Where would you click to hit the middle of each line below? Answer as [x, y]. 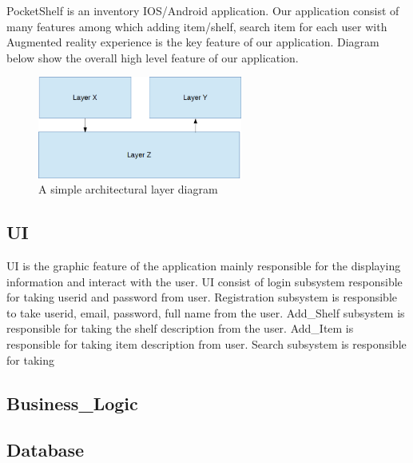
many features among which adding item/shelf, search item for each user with [197, 26]
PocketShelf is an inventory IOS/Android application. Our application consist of [203, 10]
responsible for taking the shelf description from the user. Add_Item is [180, 328]
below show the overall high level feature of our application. [153, 57]
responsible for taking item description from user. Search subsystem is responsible [206, 344]
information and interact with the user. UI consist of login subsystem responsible [205, 281]
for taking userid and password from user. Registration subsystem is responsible [202, 297]
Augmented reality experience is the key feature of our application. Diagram [193, 42]
